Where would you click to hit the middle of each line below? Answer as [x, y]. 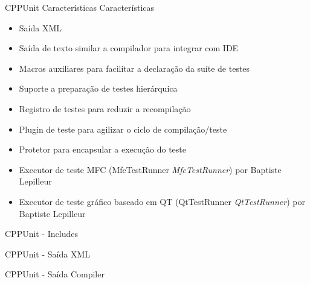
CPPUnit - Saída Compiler [55, 274]
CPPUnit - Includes [42, 234]
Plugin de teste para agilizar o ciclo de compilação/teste [123, 129]
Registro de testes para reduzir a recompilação [105, 108]
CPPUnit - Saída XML [47, 254]
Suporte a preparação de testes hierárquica [98, 88]
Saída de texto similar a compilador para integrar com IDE [129, 48]
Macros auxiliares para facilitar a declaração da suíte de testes [134, 68]
